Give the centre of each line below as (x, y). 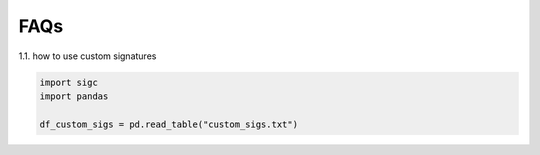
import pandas (74, 96)
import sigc (69, 82)
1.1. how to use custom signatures (87, 56)
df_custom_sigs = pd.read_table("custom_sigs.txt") (169, 124)
